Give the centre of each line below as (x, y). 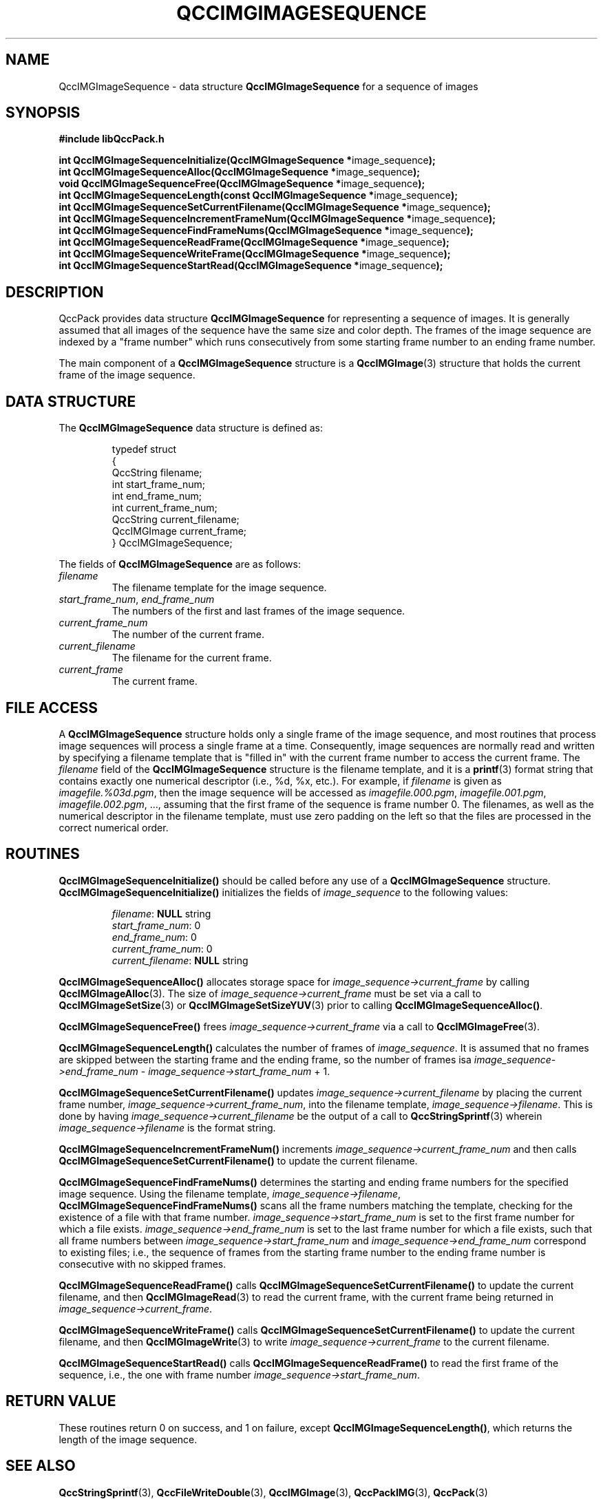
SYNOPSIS (43, 113)
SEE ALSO (41, 1466)
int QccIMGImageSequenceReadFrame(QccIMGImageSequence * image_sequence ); (254, 242)
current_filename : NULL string (180, 960)
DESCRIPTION (55, 292)
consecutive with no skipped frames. (142, 1264)
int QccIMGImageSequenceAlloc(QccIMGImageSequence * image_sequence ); (239, 172)
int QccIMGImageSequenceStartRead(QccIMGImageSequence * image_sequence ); (251, 266)
